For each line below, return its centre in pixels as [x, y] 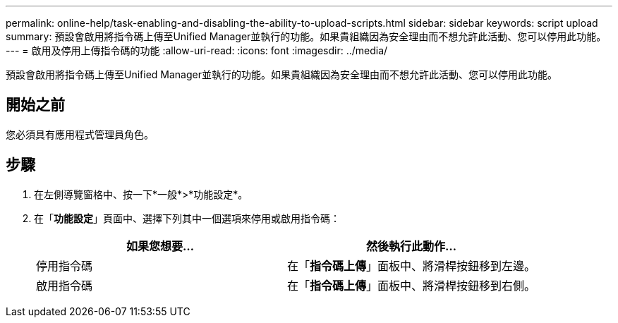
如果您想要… [160, 246]
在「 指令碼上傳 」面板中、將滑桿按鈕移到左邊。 [412, 266]
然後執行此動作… [412, 246]
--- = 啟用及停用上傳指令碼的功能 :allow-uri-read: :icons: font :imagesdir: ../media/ [197, 50]
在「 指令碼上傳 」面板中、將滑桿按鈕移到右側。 [412, 285]
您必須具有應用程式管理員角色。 [80, 134]
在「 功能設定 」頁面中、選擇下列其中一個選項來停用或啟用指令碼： [187, 218]
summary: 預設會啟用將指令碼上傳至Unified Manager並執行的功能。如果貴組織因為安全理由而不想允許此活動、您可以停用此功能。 [306, 36]
